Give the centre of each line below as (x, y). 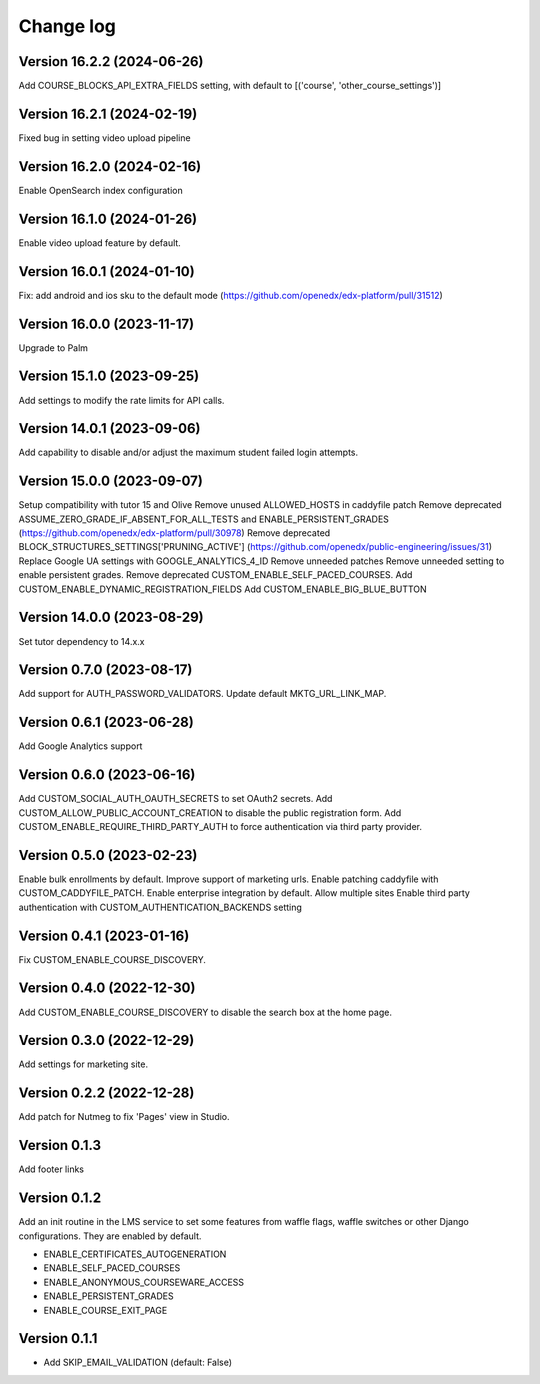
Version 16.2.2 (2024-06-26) (111, 61)
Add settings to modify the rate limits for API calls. (121, 400)
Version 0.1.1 (58, 1338)
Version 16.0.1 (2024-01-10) (106, 271)
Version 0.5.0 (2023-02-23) (108, 855)
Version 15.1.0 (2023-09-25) (109, 376)
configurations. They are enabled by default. (110, 1236)
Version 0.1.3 (60, 1145)
